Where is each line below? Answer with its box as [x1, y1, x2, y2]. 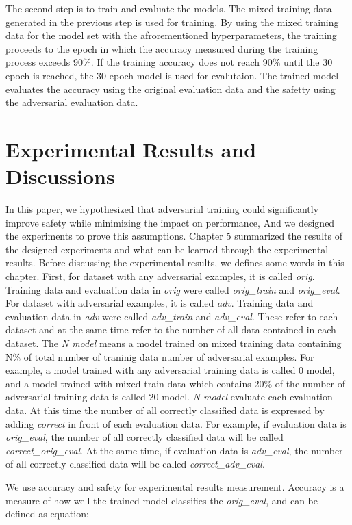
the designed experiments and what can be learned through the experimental [5, 242, 329, 256]
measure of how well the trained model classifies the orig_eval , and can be [5, 493, 318, 507]
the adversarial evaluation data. [5, 95, 138, 110]
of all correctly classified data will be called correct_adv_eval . [5, 457, 265, 471]
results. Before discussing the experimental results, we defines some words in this [5, 255, 344, 270]
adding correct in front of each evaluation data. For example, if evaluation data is [5, 416, 347, 431]
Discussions [5, 162, 115, 190]
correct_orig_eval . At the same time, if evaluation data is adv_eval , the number [5, 443, 343, 457]
